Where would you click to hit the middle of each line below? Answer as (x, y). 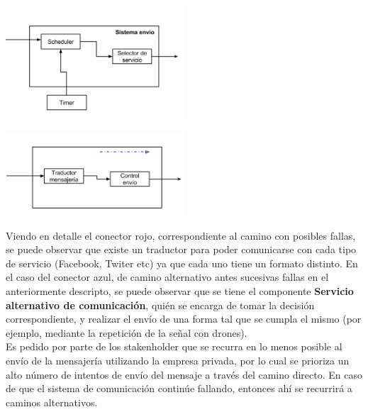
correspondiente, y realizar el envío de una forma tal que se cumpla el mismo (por (184, 319)
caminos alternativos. (52, 402)
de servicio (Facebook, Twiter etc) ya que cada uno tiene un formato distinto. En (182, 263)
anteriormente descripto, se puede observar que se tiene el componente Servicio (180, 290)
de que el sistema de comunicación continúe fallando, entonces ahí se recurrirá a (179, 388)
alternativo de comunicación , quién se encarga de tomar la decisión (160, 305)
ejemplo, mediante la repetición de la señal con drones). (127, 332)
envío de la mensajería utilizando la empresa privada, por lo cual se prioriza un (178, 360)
